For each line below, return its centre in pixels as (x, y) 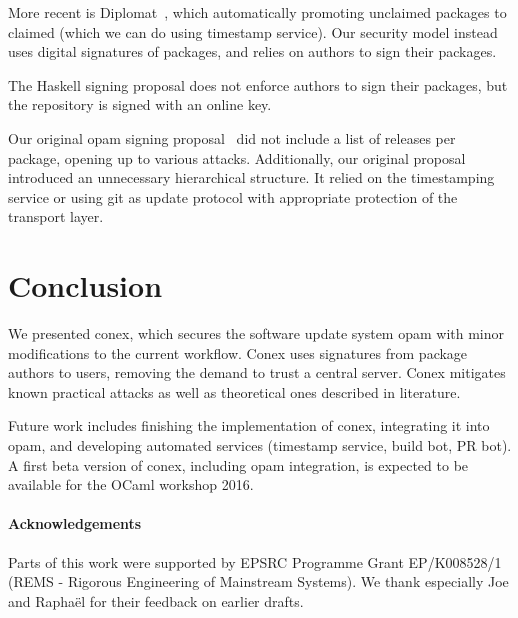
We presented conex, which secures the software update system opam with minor (256, 333)
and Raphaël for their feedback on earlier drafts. (156, 600)
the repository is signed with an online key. (140, 104)
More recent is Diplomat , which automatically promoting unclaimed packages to (257, 12)
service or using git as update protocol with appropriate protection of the (233, 196)
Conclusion (85, 285)
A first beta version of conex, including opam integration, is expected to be (238, 464)
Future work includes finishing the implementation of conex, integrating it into (249, 425)
